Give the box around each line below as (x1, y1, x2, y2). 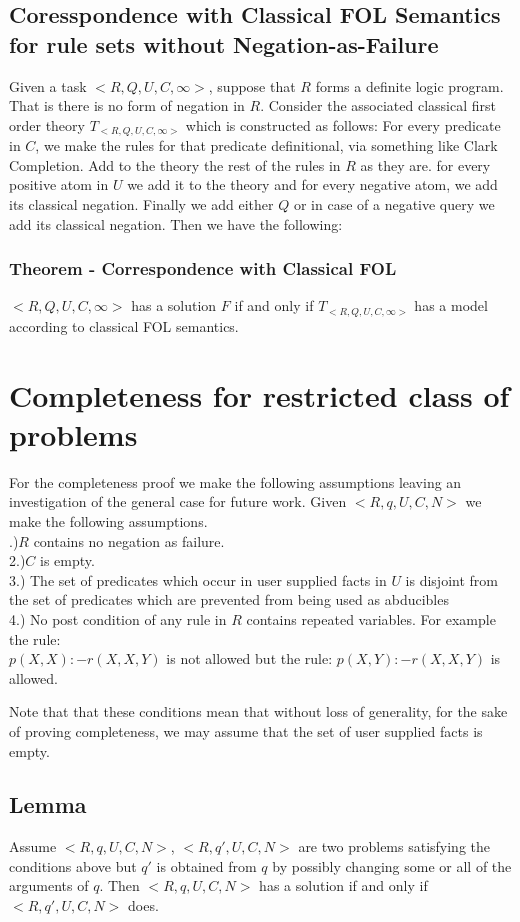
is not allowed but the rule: (166, 648, 333, 669)
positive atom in (9, 174, 109, 195)
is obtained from (156, 855, 257, 876)
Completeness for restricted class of (9, 374, 510, 415)
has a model (414, 295, 488, 316)
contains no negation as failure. (33, 530, 225, 551)
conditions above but (9, 855, 137, 876)
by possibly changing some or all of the (272, 855, 512, 876)
